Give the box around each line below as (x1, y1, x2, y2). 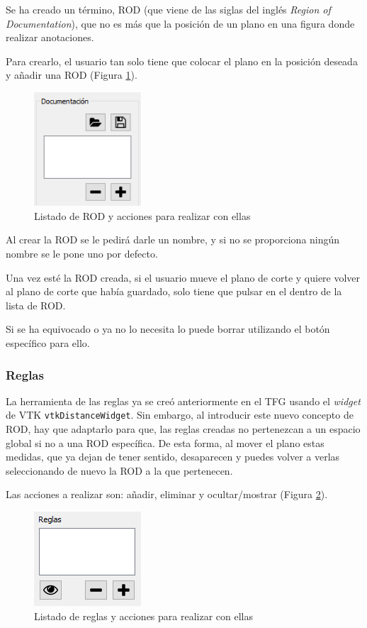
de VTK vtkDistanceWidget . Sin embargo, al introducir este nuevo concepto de (6, 407, 354, 422)
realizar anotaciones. (6, 30, 94, 45)
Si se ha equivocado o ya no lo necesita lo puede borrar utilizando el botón (6, 321, 330, 336)
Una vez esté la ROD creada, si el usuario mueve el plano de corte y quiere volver (6, 270, 361, 285)
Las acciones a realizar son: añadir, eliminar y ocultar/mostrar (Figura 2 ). (6, 487, 328, 502)
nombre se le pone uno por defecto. (6, 246, 158, 261)
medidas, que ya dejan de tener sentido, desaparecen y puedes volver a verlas (6, 449, 340, 464)
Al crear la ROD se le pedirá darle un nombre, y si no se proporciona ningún (6, 232, 340, 247)
